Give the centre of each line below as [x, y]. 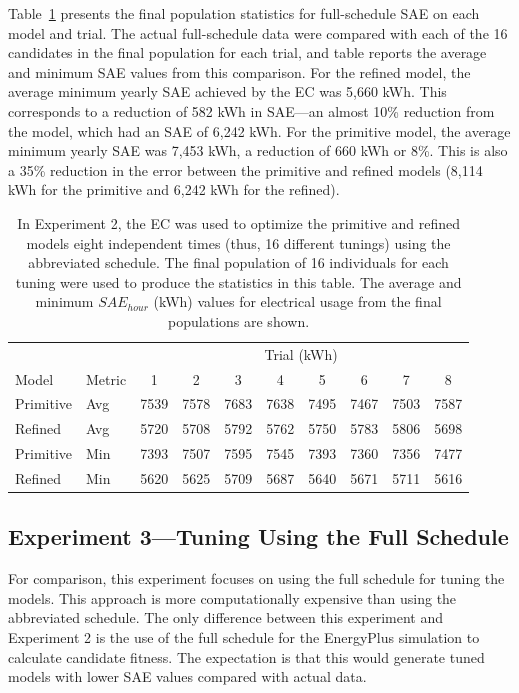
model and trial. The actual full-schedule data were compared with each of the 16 [258, 32]
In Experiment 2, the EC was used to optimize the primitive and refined [238, 222]
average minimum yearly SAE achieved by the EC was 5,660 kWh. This [227, 91]
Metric [106, 378]
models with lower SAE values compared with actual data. [187, 676]
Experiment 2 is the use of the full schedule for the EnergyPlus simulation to [244, 637]
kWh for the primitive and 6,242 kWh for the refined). [174, 189]
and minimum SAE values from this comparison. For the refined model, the [239, 71]
